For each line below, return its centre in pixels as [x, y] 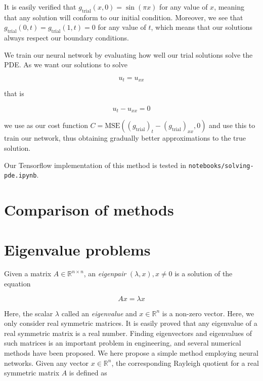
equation [17, 284]
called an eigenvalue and [99, 313]
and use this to [232, 125]
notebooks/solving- [221, 166]
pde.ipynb [20, 176]
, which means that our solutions [202, 27]
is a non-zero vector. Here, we [208, 313]
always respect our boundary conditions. [67, 38]
